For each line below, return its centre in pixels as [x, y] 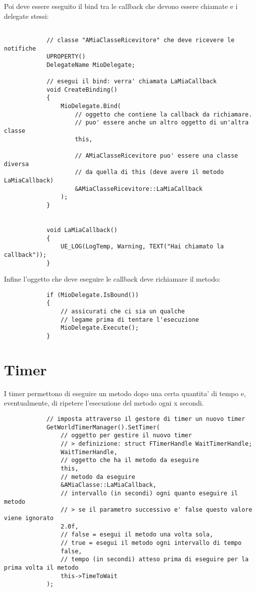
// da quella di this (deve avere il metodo [149, 172]
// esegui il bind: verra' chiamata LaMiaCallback [131, 82]
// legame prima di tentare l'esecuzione [130, 320]
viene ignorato [29, 518]
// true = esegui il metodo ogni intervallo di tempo [151, 543]
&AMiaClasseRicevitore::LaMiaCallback [139, 189]
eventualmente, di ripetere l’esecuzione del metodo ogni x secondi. [104, 403]
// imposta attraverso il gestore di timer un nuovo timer [146, 419]
